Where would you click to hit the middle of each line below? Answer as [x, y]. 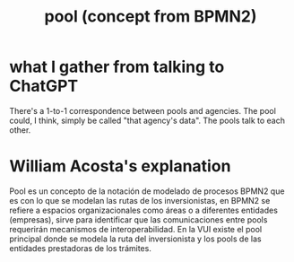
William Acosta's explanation [120, 166]
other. [20, 130]
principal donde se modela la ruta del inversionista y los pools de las [135, 239]
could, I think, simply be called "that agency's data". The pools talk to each [147, 120]
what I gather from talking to [117, 67]
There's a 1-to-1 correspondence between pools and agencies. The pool [143, 110]
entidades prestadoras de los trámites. [81, 248]
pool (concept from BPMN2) [151, 17]
